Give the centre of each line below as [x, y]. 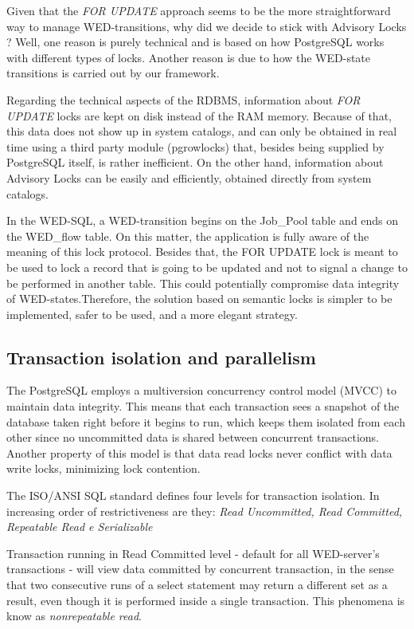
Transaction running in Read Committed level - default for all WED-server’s [193, 553]
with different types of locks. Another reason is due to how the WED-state [189, 57]
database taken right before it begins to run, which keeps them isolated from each [206, 421]
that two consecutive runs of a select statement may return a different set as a [197, 585]
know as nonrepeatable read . [74, 616]
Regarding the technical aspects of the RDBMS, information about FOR [184, 99]
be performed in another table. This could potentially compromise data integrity [203, 283]
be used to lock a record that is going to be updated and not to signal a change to [207, 267]
